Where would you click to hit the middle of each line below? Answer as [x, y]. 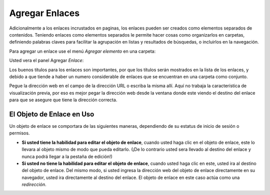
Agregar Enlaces [44, 13]
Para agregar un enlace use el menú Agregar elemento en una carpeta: [82, 51]
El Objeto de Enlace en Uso [52, 114]
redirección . [34, 184]
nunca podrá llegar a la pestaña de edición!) [67, 156]
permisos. [19, 133]
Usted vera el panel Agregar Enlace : [46, 61]
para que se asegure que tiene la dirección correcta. [63, 100]
